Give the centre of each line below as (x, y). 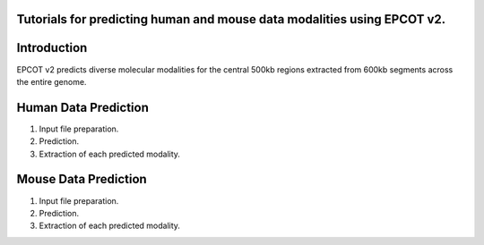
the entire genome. (52, 81)
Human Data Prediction (83, 107)
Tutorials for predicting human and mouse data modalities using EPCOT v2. (231, 19)
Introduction (52, 48)
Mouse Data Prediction (82, 179)
